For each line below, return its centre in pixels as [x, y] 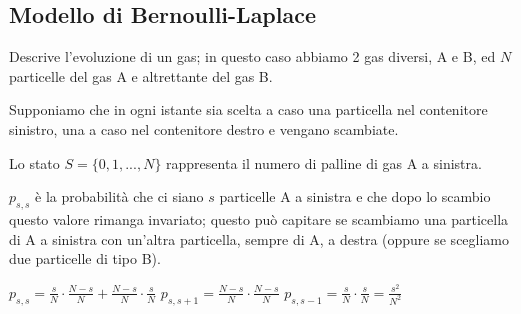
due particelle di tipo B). [85, 258]
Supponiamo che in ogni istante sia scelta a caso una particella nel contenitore [248, 109]
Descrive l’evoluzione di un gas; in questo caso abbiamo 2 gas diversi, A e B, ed [252, 56]
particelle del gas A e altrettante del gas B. [141, 75]
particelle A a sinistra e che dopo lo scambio [355, 196]
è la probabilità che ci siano [119, 196]
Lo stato [34, 162]
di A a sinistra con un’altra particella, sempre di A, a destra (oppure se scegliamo [259, 238]
